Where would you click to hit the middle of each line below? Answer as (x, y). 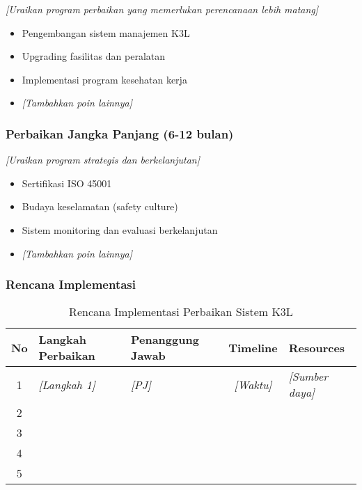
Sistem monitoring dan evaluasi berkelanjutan (120, 229)
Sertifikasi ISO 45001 (67, 183)
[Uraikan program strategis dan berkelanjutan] (103, 160)
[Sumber (308, 377)
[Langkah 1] (67, 384)
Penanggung (165, 340)
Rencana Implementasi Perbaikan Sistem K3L (181, 312)
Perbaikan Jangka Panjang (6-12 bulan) (120, 133)
